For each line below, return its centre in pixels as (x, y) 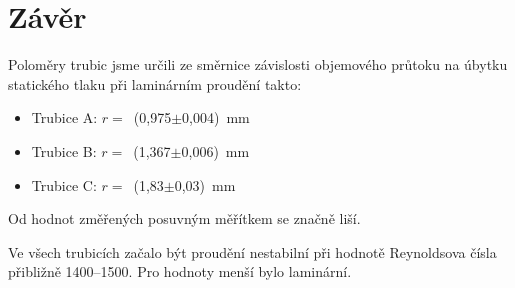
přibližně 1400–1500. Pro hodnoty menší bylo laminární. (180, 271)
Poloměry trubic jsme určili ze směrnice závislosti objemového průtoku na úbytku (258, 64)
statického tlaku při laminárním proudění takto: (155, 83)
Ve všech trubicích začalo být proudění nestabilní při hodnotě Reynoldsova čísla (252, 251)
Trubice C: (64, 184)
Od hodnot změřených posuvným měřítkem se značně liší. (184, 218)
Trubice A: (64, 117)
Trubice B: (64, 150)
